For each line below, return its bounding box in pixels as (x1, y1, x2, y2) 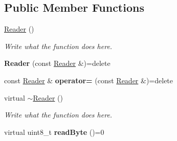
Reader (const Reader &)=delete (4, 58, 110, 68)
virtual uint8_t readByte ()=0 (4, 126, 104, 137)
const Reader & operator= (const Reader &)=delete (4, 75, 173, 85)
